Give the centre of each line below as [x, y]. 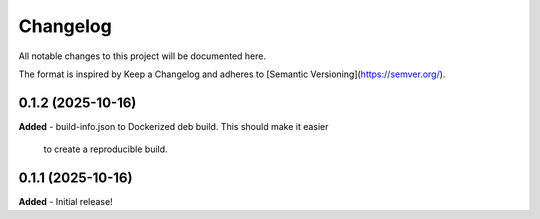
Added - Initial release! [66, 202]
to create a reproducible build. [106, 149]
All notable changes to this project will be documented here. [142, 56]
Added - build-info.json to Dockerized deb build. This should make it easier [173, 126]
